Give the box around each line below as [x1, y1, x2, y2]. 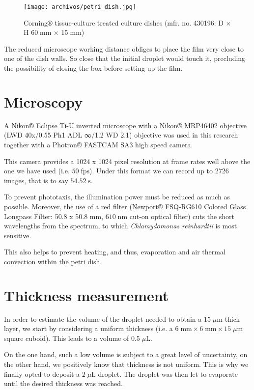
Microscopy [4, 91, 83, 111]
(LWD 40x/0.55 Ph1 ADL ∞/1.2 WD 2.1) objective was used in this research [4, 130, 238, 140]
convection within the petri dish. [4, 256, 102, 266]
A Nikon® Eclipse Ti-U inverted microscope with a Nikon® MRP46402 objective [4, 120, 247, 130]
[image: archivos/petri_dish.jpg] [24, 3, 137, 10]
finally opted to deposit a [4, 368, 80, 379]
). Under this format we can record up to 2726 [89, 166, 229, 176]
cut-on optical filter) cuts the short [129, 211, 235, 221]
